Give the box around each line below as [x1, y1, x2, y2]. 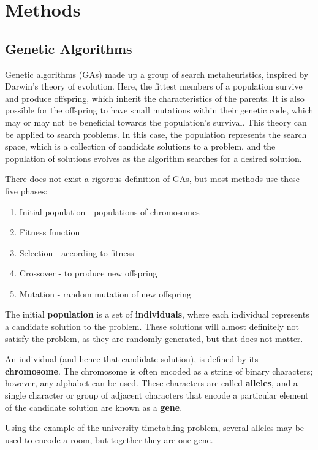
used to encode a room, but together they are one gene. [5, 433, 213, 446]
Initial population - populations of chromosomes [19, 205, 200, 218]
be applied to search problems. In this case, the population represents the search [5, 128, 307, 140]
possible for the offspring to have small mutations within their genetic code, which [5, 104, 314, 116]
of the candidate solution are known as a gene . [5, 400, 183, 413]
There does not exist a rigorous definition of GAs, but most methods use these [5, 172, 300, 185]
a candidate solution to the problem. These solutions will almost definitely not [5, 320, 299, 333]
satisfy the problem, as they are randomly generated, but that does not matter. [5, 332, 303, 345]
